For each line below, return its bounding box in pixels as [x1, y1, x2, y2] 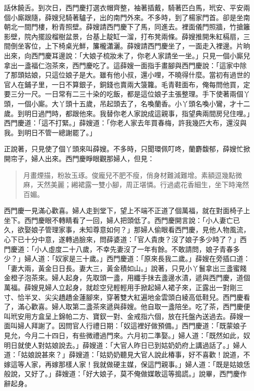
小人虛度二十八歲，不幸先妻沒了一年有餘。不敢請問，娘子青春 [34, 244, 233, 254]
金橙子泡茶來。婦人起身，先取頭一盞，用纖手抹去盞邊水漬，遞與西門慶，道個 [4, 272, 250, 283]
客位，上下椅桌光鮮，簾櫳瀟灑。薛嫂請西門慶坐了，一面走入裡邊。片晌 [24, 41, 250, 51]
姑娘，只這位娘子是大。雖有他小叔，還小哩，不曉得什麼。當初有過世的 [24, 70, 250, 80]
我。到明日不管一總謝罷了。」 [4, 127, 96, 137]
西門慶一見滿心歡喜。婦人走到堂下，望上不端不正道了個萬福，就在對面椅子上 [4, 205, 250, 216]
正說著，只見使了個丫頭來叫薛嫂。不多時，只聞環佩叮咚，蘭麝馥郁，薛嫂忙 [4, 144, 243, 154]
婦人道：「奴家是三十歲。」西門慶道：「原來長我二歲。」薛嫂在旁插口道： [24, 253, 250, 264]
